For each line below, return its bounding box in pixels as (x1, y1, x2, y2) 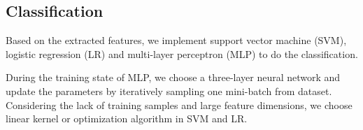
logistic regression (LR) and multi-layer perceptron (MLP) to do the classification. (6, 46, 358, 61)
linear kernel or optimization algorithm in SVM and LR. (6, 111, 248, 126)
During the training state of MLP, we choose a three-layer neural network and (6, 70, 341, 85)
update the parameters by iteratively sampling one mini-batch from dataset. (6, 83, 332, 98)
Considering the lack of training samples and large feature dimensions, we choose (6, 97, 353, 112)
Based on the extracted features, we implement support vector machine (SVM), (6, 33, 347, 48)
